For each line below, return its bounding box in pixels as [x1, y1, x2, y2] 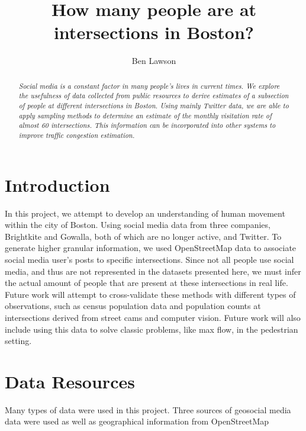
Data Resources [5, 369, 135, 393]
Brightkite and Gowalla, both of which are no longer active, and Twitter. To [5, 230, 282, 242]
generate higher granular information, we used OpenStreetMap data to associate [5, 242, 297, 254]
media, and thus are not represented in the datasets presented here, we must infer [5, 265, 301, 277]
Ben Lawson [131, 54, 176, 67]
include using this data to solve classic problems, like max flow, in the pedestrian [5, 323, 298, 335]
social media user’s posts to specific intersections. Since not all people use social [5, 253, 294, 265]
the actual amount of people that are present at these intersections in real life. [5, 276, 288, 289]
